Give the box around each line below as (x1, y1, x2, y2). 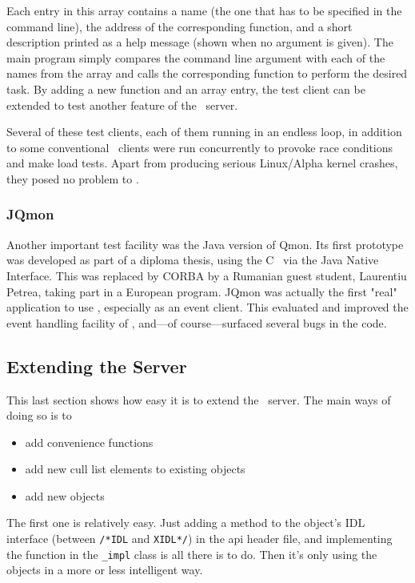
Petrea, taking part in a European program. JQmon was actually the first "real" (6, 283, 397, 300)
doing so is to (6, 407, 72, 424)
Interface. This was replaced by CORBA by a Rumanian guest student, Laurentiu (6, 267, 407, 283)
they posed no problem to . (6, 170, 139, 187)
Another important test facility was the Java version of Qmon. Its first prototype (6, 235, 404, 252)
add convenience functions (25, 433, 154, 450)
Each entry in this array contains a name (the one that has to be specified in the (6, 2, 402, 18)
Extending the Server (6, 353, 187, 378)
